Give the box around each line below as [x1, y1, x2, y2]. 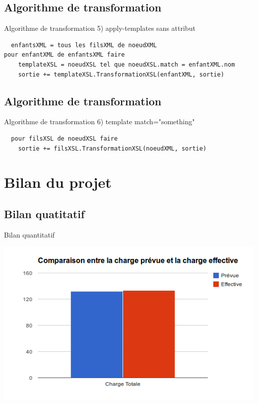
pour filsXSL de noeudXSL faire [11, 135, 118, 142]
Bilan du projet [4, 172, 112, 192]
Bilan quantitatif [4, 229, 55, 240]
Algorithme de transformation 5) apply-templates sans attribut [4, 23, 195, 33]
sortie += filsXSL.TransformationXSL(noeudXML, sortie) [18, 145, 207, 152]
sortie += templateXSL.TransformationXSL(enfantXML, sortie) [18, 71, 224, 78]
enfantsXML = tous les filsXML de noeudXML [11, 41, 157, 49]
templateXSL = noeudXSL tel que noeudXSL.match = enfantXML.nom [18, 61, 235, 68]
